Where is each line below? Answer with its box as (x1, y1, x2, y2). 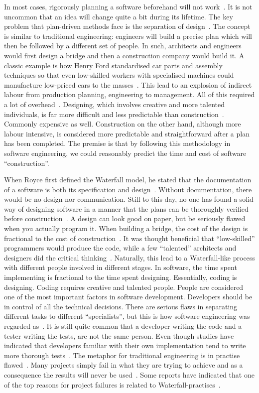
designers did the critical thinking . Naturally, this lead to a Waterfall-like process (4, 252, 255, 262)
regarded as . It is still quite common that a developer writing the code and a (4, 321, 242, 331)
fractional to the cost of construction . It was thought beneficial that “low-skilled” (4, 233, 255, 243)
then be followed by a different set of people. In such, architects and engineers (4, 40, 242, 51)
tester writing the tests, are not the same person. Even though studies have (4, 330, 234, 341)
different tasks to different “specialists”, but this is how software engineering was (4, 311, 250, 321)
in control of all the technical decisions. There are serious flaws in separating (4, 301, 238, 311)
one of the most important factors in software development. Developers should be (4, 291, 253, 302)
